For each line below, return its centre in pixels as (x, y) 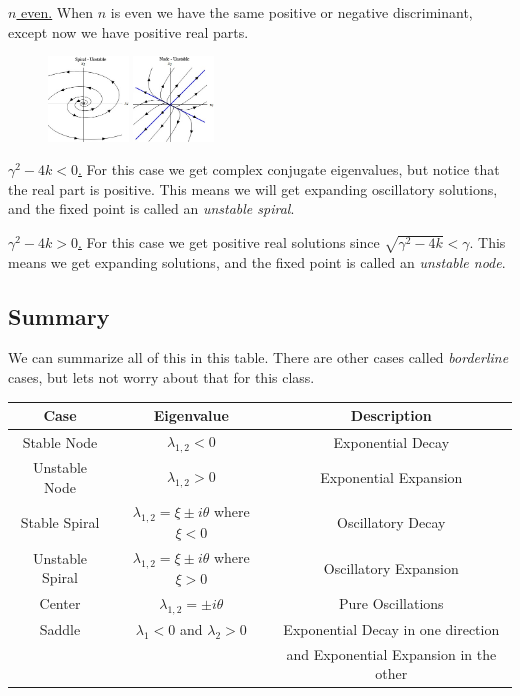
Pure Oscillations (391, 603)
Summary (59, 315)
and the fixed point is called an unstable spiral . (151, 208)
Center (60, 603)
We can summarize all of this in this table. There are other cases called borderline (258, 357)
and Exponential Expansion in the (391, 653)
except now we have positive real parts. (128, 31)
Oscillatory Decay (391, 521)
